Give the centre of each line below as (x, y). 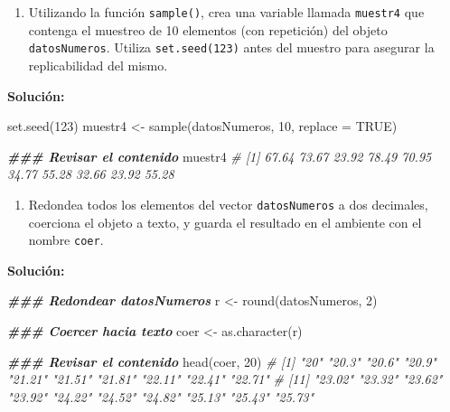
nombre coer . (66, 240)
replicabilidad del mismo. (98, 65)
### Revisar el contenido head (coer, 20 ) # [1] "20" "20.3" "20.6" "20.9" (222, 361)
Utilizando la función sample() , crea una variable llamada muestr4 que (226, 12)
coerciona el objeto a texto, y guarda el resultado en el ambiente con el (225, 222)
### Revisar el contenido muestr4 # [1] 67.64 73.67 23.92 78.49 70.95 (220, 156)
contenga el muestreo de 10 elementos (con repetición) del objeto (208, 29)
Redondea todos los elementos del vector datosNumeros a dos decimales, (228, 204)
